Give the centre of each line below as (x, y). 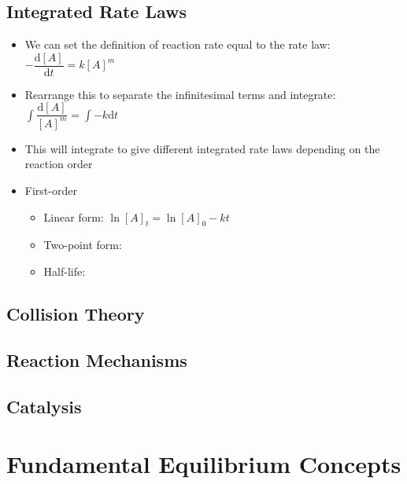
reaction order (59, 164)
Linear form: (74, 216)
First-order (51, 191)
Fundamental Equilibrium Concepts (204, 464)
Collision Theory (76, 314)
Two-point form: (83, 245)
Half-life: (65, 271)
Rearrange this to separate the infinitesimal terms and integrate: (180, 94)
